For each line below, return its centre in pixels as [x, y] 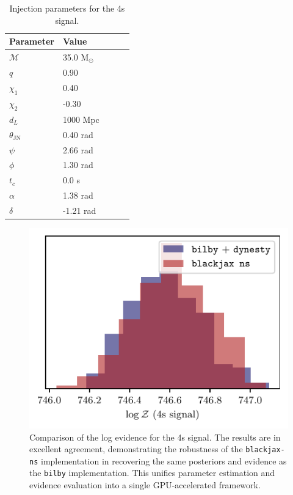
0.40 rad [78, 134]
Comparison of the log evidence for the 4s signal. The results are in [155, 437]
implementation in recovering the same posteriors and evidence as [164, 460]
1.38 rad [78, 195]
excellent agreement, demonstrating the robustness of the [136, 449]
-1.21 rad [79, 210]
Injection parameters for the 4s [67, 8]
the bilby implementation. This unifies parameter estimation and [152, 473]
